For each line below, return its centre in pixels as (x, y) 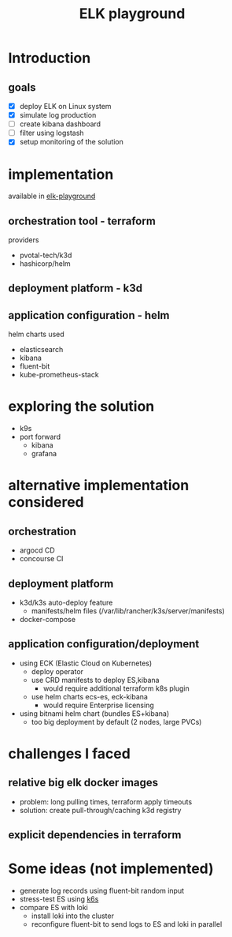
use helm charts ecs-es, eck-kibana (89, 696)
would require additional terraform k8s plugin (116, 688)
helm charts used (36, 334)
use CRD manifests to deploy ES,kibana (95, 680)
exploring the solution (81, 407)
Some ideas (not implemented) (111, 869)
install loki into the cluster (72, 916)
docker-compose (48, 620)
